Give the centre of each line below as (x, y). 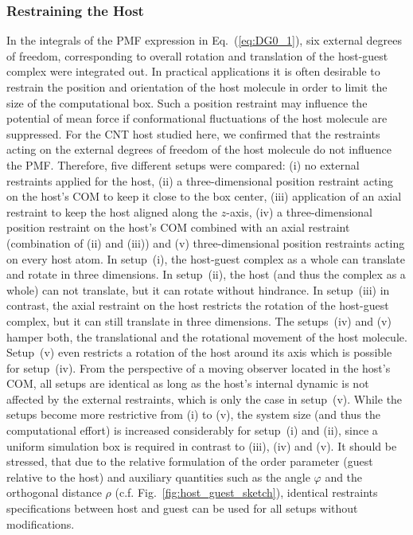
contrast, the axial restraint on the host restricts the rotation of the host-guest (198, 305)
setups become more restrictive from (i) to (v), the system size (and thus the (194, 414)
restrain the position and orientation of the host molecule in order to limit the (197, 87)
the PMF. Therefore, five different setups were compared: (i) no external (183, 164)
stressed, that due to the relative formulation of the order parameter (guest (190, 461)
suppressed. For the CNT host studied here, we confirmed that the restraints (193, 133)
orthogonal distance (54, 492)
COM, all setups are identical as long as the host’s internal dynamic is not (188, 383)
